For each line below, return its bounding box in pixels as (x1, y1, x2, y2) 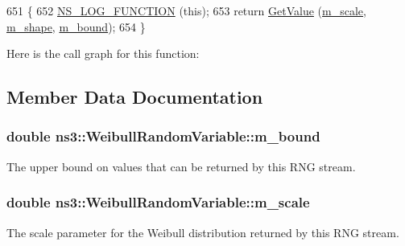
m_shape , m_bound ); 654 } (6, 18, 146, 35)
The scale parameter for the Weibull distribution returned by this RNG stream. (6, 223, 399, 240)
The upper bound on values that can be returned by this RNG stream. (6, 158, 356, 174)
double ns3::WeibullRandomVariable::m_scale (6, 192, 310, 212)
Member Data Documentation (6, 84, 263, 109)
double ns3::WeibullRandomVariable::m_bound (6, 126, 320, 146)
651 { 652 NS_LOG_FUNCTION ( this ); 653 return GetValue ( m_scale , (6, 2, 366, 18)
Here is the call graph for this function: (6, 45, 200, 62)
